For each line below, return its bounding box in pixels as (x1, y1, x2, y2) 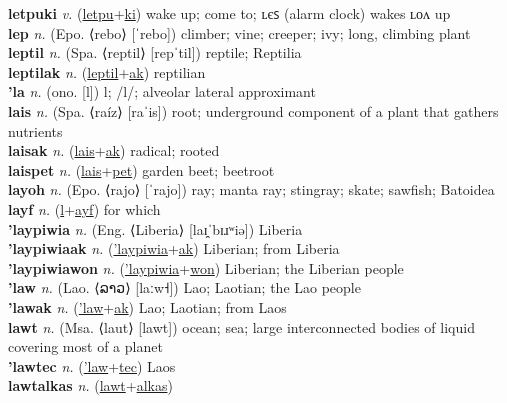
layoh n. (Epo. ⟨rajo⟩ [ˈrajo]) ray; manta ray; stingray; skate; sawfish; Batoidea (8, 179, 495, 200)
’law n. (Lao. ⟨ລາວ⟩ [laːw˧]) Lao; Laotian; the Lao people (8, 277, 361, 298)
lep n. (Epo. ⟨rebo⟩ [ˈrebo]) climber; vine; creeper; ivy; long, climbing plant (8, 22, 471, 43)
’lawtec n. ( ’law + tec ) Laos (8, 355, 176, 376)
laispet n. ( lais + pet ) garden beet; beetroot (8, 159, 275, 180)
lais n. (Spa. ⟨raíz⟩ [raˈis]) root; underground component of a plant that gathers (8, 100, 499, 121)
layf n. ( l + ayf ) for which (8, 198, 161, 219)
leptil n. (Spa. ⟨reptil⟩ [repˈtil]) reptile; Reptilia (8, 42, 302, 63)
